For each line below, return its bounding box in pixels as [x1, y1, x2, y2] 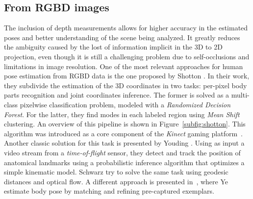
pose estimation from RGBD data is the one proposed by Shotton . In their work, [4, 71, 250, 81]
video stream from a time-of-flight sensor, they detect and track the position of [4, 147, 241, 157]
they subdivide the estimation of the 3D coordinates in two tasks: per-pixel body [4, 80, 247, 90]
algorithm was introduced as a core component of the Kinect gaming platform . [4, 128, 243, 138]
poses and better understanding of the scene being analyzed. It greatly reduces [4, 32, 240, 42]
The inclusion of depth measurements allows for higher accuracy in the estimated [4, 23, 248, 33]
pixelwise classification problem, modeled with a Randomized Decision [20, 99, 231, 109]
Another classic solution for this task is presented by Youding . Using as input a [4, 138, 245, 148]
